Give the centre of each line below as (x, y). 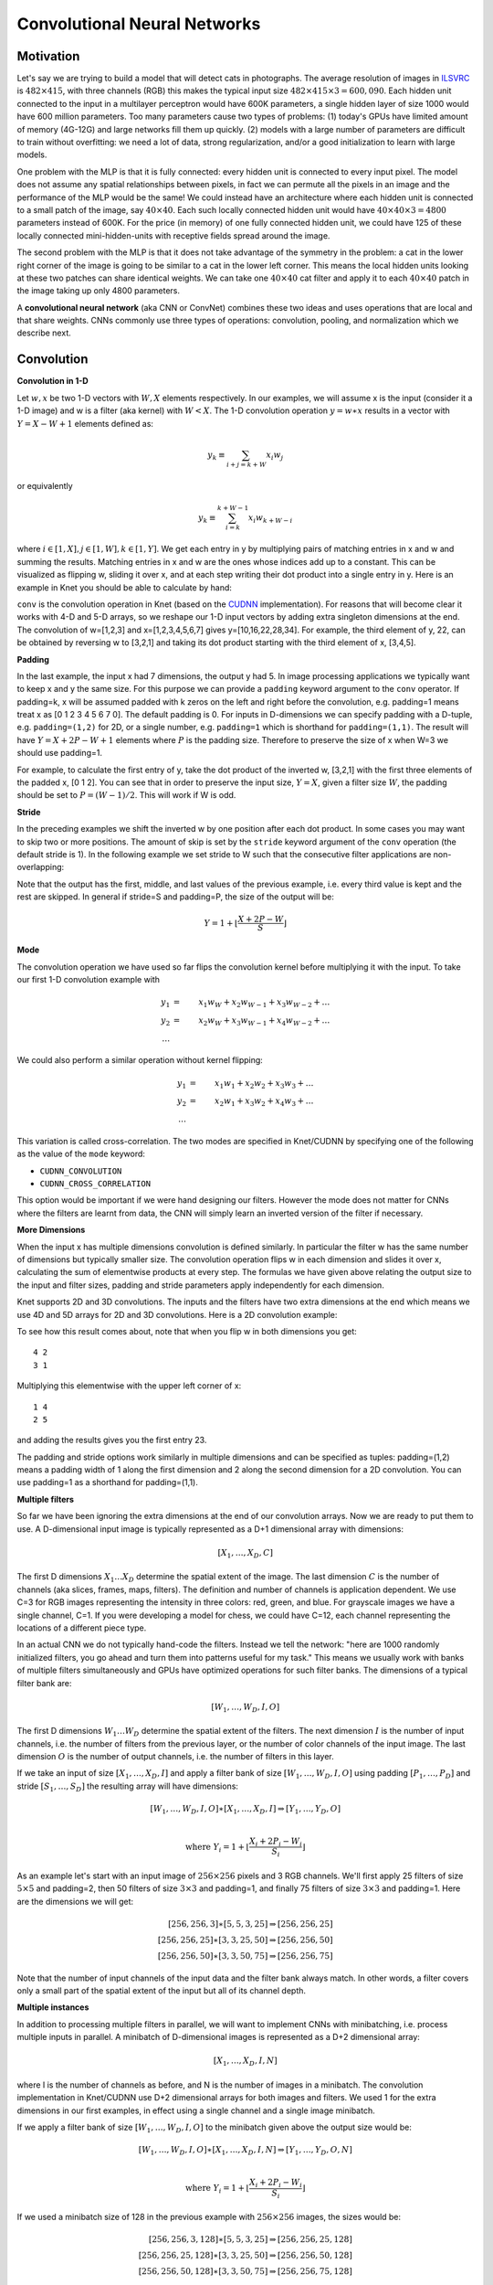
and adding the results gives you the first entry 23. (112, 1440)
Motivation (48, 56)
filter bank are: (44, 1683)
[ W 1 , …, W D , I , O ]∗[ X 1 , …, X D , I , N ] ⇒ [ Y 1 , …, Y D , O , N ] (246, 2151)
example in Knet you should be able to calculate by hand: (125, 587)
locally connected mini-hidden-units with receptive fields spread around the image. (173, 235)
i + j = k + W (246, 465)
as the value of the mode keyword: (81, 1154)
